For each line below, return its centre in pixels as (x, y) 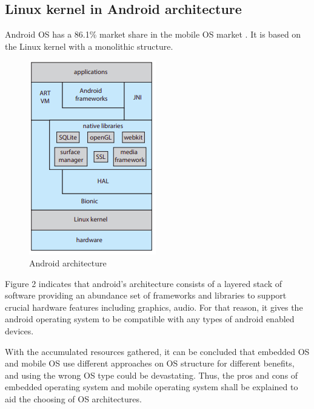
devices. (19, 330)
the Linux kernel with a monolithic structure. (89, 46)
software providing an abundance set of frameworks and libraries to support (146, 295)
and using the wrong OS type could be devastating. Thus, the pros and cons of (152, 375)
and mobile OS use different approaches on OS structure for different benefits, (150, 363)
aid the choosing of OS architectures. (73, 398)
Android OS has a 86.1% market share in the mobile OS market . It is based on (153, 34)
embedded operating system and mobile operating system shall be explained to (152, 387)
